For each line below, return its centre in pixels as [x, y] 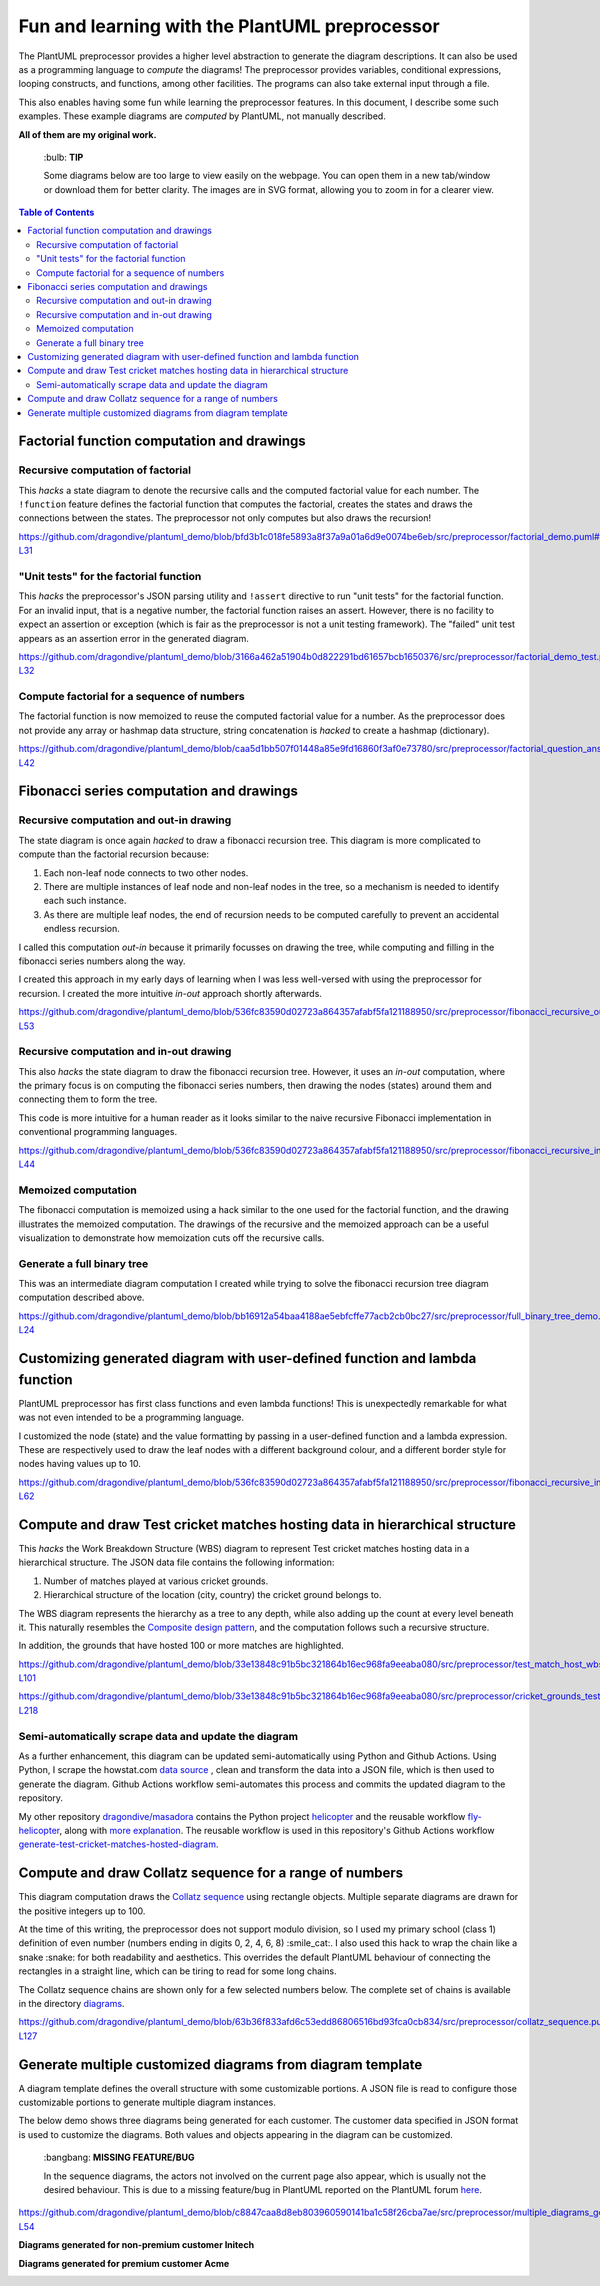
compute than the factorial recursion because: [114, 854]
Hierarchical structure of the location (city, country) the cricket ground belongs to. [212, 1595]
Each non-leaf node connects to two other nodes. [146, 872]
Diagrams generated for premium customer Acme [124, 2263]
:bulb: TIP [63, 157]
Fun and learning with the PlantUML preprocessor [229, 26]
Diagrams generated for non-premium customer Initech [136, 2245]
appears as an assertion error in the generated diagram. [134, 638]
